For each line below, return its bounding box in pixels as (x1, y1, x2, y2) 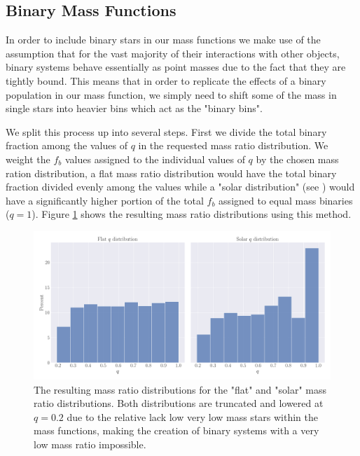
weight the (6, 151, 50, 166)
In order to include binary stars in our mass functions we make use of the (6, 32, 321, 47)
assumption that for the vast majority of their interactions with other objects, (6, 46, 340, 60)
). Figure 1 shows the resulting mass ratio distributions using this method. (32, 207, 352, 221)
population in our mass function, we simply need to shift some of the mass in (6, 87, 337, 102)
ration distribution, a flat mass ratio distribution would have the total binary (6, 165, 337, 180)
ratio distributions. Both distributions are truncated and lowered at (34, 396, 324, 410)
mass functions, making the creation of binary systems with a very (34, 423, 319, 438)
